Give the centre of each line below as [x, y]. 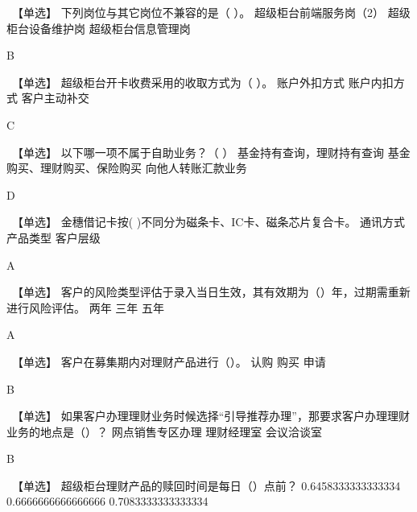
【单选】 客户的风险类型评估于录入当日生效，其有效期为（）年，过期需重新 [214, 292]
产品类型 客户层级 [54, 237]
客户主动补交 [55, 98]
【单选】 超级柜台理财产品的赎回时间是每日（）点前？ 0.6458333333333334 [209, 485]
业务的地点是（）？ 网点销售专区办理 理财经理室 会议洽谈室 [165, 431]
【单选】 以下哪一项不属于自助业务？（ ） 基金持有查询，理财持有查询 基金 [214, 152]
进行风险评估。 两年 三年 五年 [86, 307]
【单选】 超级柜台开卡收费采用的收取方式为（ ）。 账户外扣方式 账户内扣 [205, 82]
